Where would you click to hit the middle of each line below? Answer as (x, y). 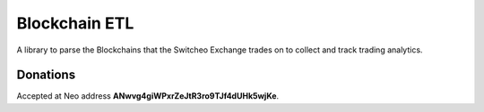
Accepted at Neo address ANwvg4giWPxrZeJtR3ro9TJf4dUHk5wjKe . (148, 96)
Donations (46, 75)
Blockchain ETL (75, 23)
